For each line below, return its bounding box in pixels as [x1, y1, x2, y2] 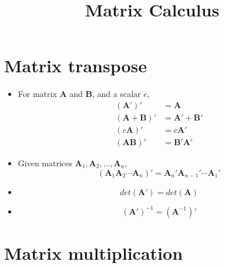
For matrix [18, 88, 57, 100]
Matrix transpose [4, 53, 147, 78]
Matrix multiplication [4, 240, 183, 264]
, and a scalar [92, 88, 141, 100]
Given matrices [18, 157, 72, 169]
